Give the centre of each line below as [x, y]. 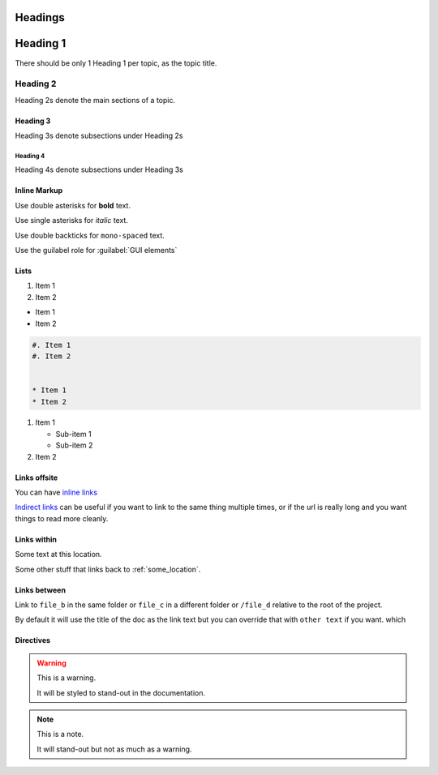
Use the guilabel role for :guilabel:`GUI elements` [96, 250]
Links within [36, 539]
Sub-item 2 [74, 445]
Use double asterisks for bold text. [73, 205]
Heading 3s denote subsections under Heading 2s [99, 136]
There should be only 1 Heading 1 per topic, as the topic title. [116, 63]
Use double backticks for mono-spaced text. [90, 235]
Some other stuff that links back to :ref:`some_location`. [108, 569]
